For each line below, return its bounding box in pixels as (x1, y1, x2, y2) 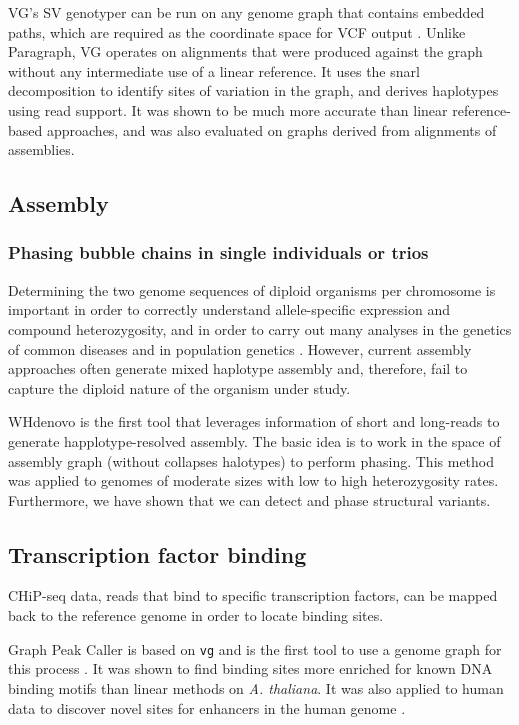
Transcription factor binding (8, 538, 307, 569)
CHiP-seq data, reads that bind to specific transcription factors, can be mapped (8, 585, 498, 606)
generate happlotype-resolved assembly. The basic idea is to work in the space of (8, 430, 501, 451)
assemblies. (8, 139, 75, 160)
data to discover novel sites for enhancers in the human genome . (8, 697, 406, 718)
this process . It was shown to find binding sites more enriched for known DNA (8, 658, 493, 679)
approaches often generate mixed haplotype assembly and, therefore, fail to (8, 358, 468, 379)
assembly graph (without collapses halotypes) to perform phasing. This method (8, 450, 495, 471)
